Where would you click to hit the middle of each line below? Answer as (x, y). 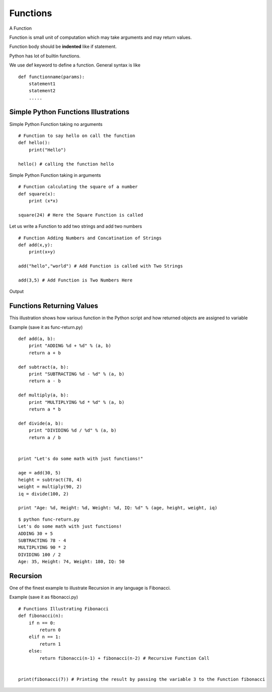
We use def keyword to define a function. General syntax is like (75, 65)
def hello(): (34, 143)
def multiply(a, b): (44, 395)
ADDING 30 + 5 (36, 533)
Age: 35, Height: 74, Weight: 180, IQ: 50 (72, 562)
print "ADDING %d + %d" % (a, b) (70, 346)
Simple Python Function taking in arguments (55, 175)
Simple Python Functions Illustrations (69, 112)
